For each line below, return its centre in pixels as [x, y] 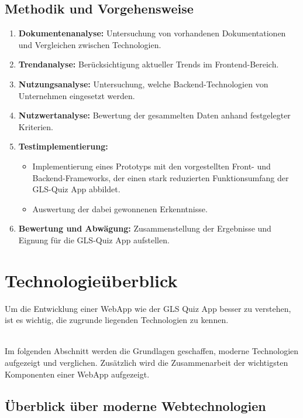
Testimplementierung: [63, 146]
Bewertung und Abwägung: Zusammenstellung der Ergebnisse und [145, 228]
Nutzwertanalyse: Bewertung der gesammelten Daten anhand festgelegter [154, 115]
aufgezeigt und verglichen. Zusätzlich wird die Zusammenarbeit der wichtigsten [147, 363]
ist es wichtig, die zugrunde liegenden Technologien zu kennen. [117, 320]
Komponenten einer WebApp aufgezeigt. [77, 374]
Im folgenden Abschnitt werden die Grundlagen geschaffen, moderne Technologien [152, 351]
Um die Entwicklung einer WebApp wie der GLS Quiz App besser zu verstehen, [148, 308]
